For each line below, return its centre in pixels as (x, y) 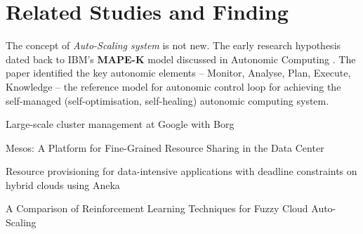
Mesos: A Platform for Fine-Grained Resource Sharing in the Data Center (165, 147)
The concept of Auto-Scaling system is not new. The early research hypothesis (173, 45)
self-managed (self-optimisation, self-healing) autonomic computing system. (167, 100)
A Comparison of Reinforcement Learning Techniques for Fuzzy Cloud (157, 208)
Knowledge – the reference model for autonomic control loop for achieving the (173, 86)
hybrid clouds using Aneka (63, 184)
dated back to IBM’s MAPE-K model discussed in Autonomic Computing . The (181, 59)
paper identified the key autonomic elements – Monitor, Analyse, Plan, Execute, (178, 73)
